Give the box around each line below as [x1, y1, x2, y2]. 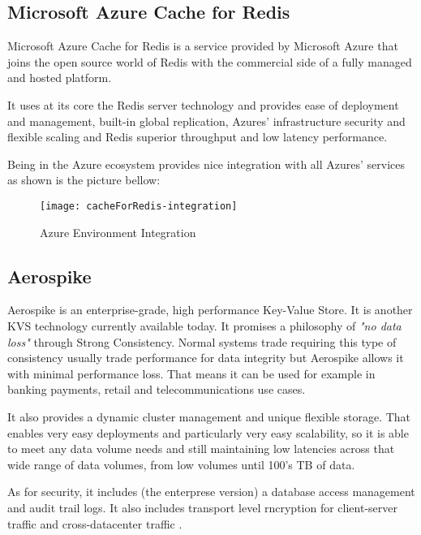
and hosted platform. [7, 69, 112, 86]
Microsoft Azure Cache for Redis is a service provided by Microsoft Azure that [7, 37, 398, 54]
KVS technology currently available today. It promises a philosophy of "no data [7, 317, 402, 334]
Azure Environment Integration [40, 223, 196, 240]
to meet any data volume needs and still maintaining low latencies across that [7, 440, 395, 457]
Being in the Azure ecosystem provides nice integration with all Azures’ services [7, 155, 406, 172]
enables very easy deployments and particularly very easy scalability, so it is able [7, 424, 409, 441]
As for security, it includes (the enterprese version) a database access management [7, 483, 415, 500]
